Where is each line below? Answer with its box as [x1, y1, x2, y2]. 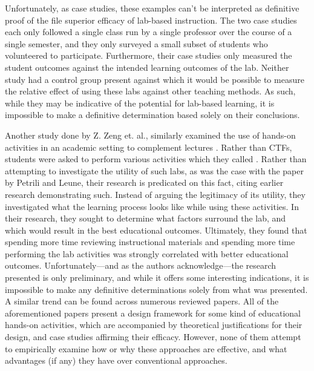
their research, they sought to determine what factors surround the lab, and [5, 212, 286, 225]
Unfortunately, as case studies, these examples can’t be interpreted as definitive [5, 2, 299, 14]
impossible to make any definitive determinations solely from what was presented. [5, 283, 308, 295]
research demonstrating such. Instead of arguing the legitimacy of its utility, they [5, 188, 306, 200]
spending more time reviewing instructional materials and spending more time [5, 235, 295, 248]
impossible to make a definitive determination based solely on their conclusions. [5, 108, 300, 121]
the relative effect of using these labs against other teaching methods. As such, [5, 85, 296, 97]
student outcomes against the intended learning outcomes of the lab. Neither [5, 61, 289, 73]
